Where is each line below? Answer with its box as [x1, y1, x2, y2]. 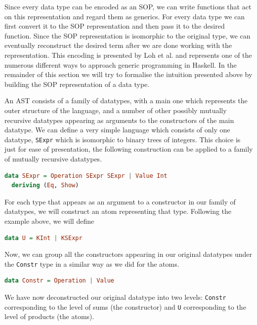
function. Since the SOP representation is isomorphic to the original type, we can [4, 30, 251, 41]
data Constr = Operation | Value [4, 277, 115, 284]
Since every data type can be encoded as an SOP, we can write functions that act [4, 1, 252, 11]
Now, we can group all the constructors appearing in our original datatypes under [4, 249, 253, 259]
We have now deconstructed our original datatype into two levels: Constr [4, 291, 226, 302]
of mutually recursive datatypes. [4, 153, 102, 163]
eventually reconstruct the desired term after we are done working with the [4, 40, 232, 50]
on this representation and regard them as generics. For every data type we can [4, 11, 245, 21]
